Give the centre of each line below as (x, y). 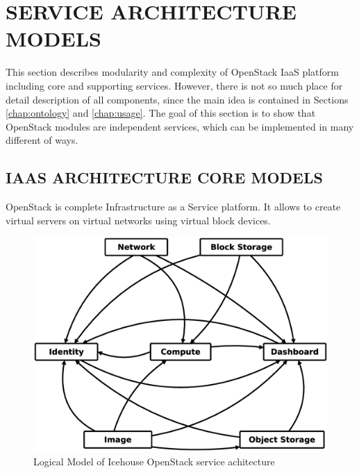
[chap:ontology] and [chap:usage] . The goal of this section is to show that (161, 113)
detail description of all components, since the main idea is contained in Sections (177, 99)
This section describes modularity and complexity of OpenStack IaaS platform (172, 72)
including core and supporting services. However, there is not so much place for (174, 85)
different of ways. (42, 140)
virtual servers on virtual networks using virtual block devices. (138, 220)
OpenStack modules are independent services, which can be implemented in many (180, 126)
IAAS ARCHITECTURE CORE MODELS (164, 177)
